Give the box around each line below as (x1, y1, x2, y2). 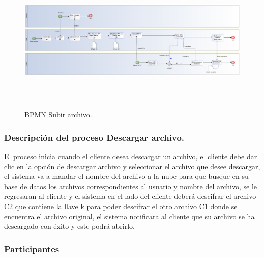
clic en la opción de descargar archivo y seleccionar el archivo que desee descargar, (4, 161, 260, 171)
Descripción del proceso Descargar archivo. (4, 131, 185, 143)
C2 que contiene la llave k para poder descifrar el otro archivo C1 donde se (4, 200, 238, 211)
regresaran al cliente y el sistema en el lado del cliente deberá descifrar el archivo (4, 191, 256, 201)
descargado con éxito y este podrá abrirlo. (4, 221, 135, 231)
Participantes (4, 242, 60, 255)
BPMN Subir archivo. (24, 109, 92, 120)
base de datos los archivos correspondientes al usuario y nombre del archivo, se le (4, 180, 257, 191)
